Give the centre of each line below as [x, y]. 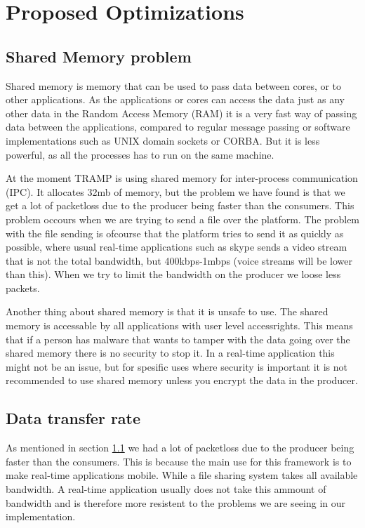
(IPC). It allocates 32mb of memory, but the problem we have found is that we [175, 191]
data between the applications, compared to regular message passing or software [178, 127]
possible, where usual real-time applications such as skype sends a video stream [177, 247]
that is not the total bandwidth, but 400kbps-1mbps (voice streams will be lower [179, 260]
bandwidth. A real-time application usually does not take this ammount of [166, 489]
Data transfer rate [73, 418]
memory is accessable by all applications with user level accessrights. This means [179, 325]
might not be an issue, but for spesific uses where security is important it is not [177, 366]
